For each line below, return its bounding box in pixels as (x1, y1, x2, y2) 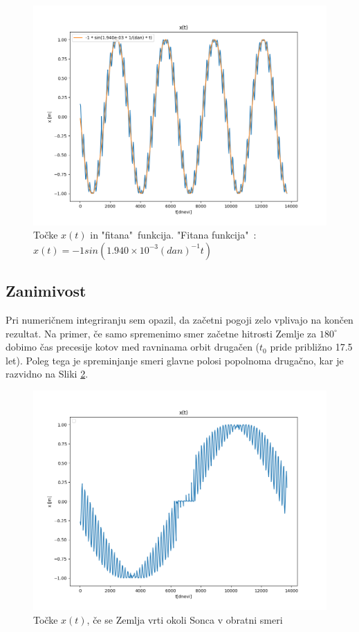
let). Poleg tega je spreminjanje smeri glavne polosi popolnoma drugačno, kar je (6, 353, 344, 367)
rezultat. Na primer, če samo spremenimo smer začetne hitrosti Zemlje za (6, 326, 317, 340)
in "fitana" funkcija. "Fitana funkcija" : (90, 227, 257, 242)
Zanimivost (6, 280, 86, 301)
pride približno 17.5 (270, 340, 353, 354)
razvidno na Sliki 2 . (6, 366, 89, 381)
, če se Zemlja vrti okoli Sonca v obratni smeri (86, 613, 283, 627)
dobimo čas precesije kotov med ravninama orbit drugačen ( (6, 340, 260, 354)
